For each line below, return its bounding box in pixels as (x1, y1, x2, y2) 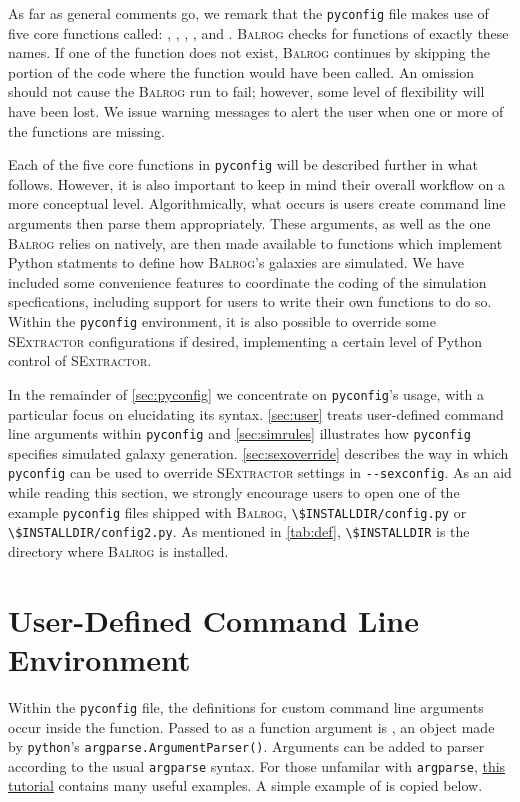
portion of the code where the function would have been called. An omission (8, 61, 475, 82)
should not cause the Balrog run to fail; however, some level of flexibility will (8, 81, 485, 102)
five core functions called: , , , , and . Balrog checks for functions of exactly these (8, 22, 509, 43)
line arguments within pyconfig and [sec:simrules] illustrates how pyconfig (8, 423, 471, 444)
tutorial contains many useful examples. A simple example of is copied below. (8, 775, 483, 796)
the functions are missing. (8, 120, 165, 141)
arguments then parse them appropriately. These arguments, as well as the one (8, 213, 491, 234)
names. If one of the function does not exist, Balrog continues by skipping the (8, 42, 490, 63)
